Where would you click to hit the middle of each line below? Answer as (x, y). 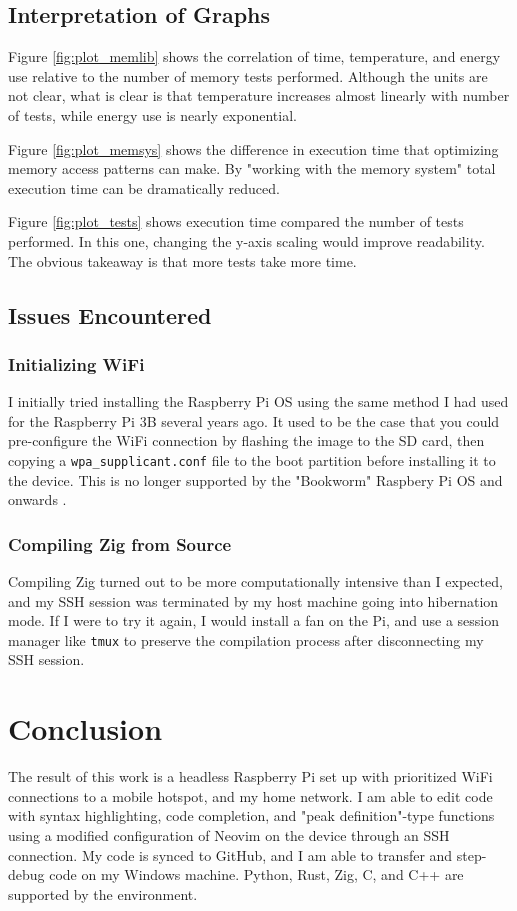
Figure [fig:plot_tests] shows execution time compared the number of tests (236, 221)
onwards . (37, 499)
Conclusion (85, 728)
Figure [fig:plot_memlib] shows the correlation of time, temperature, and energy (254, 56)
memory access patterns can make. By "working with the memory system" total (252, 168)
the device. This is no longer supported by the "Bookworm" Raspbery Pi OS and (255, 479)
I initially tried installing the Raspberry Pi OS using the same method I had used (258, 401)
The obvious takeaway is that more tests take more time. (182, 260)
